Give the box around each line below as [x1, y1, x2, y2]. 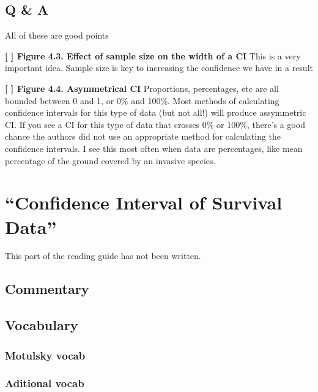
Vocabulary [5, 315, 78, 334]
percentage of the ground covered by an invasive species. [5, 154, 216, 167]
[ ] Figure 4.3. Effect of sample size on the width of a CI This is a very [5, 49, 301, 62]
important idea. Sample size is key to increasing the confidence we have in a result [5, 61, 313, 74]
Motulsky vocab [5, 347, 86, 363]
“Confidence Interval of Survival [5, 190, 283, 215]
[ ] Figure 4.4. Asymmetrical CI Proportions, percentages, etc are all [5, 81, 279, 94]
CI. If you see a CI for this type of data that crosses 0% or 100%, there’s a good [5, 118, 305, 130]
